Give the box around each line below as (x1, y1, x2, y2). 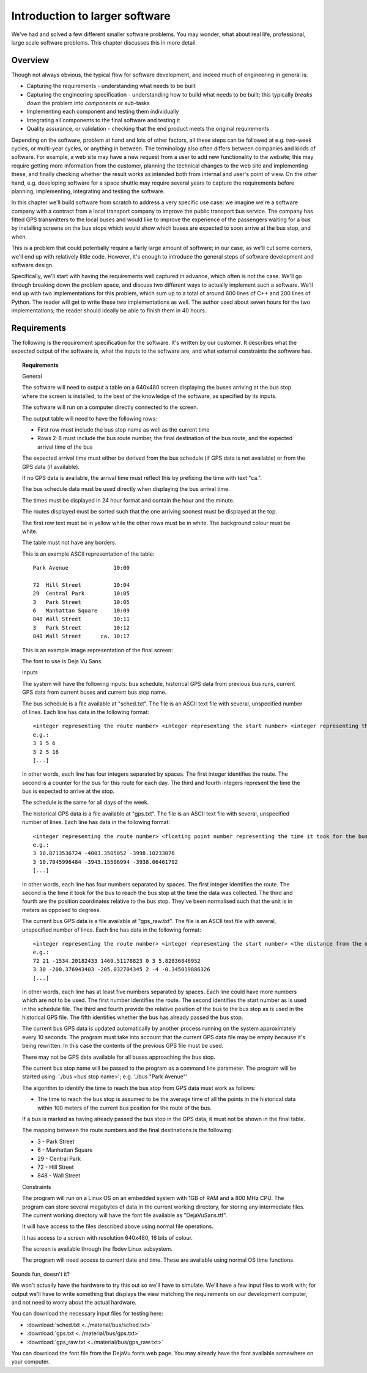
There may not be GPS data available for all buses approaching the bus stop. (22, 1053, 215, 1061)
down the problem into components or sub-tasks (26, 100, 150, 107)
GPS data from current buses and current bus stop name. (22, 688, 167, 696)
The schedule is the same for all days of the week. (22, 798, 149, 806)
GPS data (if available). (22, 463, 80, 470)
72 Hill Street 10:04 (32, 581, 130, 588)
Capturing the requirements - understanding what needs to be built (26, 83, 196, 90)
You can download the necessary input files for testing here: (11, 1310, 163, 1317)
